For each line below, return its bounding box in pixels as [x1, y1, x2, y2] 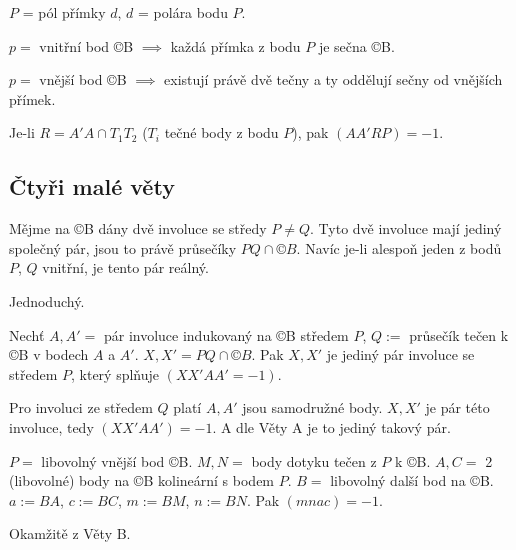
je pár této [425, 397, 490, 418]
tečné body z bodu [164, 122, 279, 143]
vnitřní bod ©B [39, 35, 134, 56]
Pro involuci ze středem [9, 397, 153, 418]
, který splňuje [71, 363, 160, 384]
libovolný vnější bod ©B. [41, 450, 193, 471]
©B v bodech [9, 344, 89, 365]
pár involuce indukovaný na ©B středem [103, 324, 349, 345]
